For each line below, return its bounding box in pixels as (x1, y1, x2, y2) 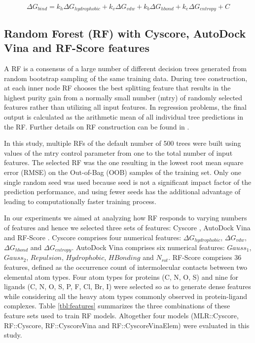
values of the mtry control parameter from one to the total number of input (4, 147, 233, 158)
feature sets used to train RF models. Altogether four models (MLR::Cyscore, (4, 310, 239, 321)
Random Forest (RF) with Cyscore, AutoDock (4, 25, 246, 41)
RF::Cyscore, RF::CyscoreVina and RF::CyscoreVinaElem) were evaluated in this (4, 320, 250, 330)
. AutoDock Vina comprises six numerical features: (72, 242, 225, 252)
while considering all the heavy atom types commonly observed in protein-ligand (4, 291, 248, 301)
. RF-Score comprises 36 (168, 252, 242, 262)
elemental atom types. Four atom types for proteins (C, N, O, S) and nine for (4, 271, 239, 282)
